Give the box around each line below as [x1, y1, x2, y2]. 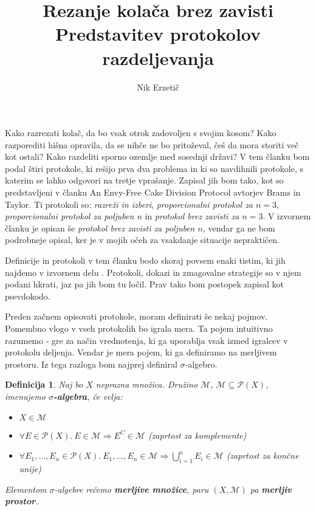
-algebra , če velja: [53, 389, 123, 402]
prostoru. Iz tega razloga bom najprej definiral [5, 357, 177, 370]
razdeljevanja [102, 45, 214, 70]
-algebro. [185, 357, 218, 370]
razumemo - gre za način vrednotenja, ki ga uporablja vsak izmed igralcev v [5, 334, 288, 346]
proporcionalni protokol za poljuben [5, 210, 134, 222]
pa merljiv [250, 482, 292, 495]
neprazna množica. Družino [95, 378, 198, 391]
